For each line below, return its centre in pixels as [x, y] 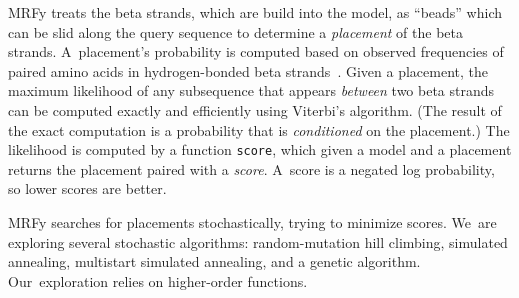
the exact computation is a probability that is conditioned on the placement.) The [259, 129]
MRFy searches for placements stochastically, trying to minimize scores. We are [252, 222]
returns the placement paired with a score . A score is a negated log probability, [251, 168]
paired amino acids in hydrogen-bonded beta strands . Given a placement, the [248, 70]
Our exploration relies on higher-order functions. [158, 280]
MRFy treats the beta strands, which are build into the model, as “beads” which [255, 12]
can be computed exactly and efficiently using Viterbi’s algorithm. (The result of [255, 109]
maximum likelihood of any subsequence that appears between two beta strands [251, 90]
